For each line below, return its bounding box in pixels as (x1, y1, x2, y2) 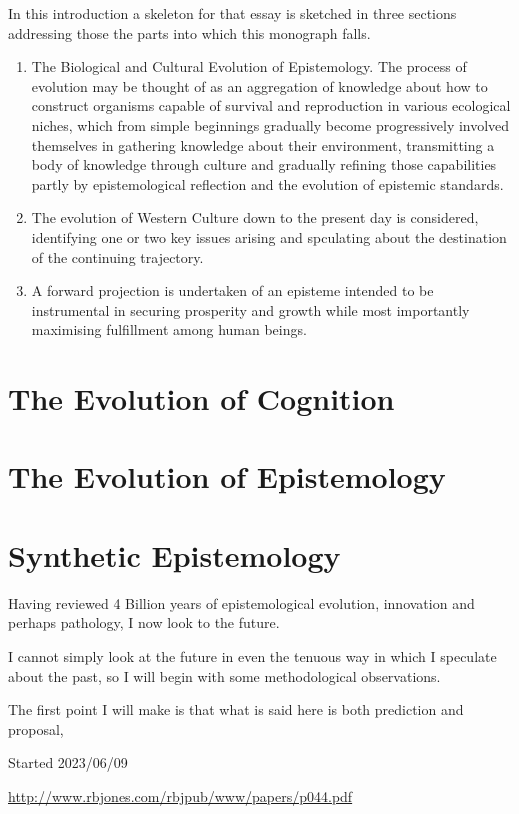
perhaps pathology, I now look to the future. (8, 612, 280, 633)
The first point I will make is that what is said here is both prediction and (8, 699, 464, 720)
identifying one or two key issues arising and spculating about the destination (31, 226, 507, 247)
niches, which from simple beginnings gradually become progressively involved (31, 114, 510, 135)
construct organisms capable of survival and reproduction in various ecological (31, 95, 511, 116)
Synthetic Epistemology (8, 534, 341, 575)
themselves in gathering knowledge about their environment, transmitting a (31, 134, 495, 155)
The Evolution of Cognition (8, 378, 395, 419)
